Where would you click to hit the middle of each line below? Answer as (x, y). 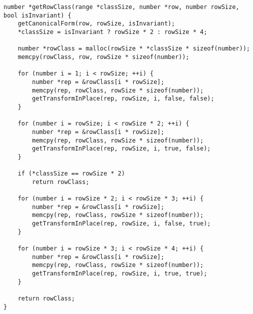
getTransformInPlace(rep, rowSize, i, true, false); (122, 149)
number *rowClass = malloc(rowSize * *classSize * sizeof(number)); (134, 49)
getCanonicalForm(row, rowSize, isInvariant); (96, 24)
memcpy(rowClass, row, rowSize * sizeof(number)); (104, 57)
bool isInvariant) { (38, 15)
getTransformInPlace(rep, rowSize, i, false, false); (123, 99)
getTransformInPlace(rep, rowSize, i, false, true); (122, 224)
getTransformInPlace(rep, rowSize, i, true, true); (120, 273)
